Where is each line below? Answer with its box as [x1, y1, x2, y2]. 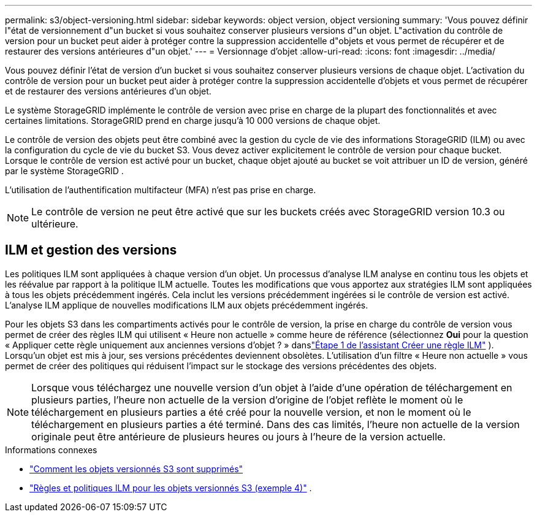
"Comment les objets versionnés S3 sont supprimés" [29, 463, 243, 474]
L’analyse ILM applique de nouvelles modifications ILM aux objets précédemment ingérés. [5, 299, 368, 310]
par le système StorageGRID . [5, 166, 124, 176]
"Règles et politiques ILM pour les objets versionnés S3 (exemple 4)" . [29, 482, 312, 493]
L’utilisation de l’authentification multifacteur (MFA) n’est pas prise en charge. [5, 185, 316, 195]
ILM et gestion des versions [5, 242, 177, 258]
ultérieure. [31, 218, 78, 230]
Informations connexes [5, 444, 97, 455]
